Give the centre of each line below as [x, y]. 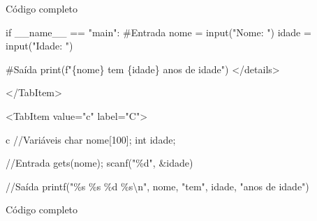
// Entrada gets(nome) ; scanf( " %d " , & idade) [99, 163]
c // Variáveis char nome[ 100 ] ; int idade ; [91, 139]
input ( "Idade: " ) [39, 46]
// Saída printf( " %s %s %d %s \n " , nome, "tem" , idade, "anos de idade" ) [157, 186]
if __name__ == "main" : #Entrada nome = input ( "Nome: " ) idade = [158, 32]
